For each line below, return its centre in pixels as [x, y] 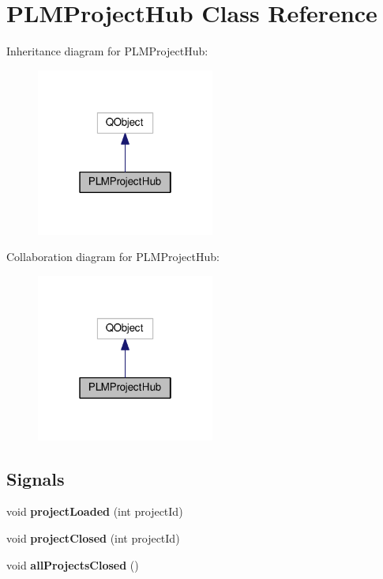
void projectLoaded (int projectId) [95, 511]
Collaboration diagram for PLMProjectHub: [113, 257]
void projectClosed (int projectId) [93, 538]
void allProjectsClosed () [73, 564]
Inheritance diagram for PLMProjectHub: [107, 51]
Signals [36, 478]
